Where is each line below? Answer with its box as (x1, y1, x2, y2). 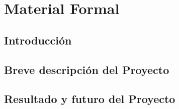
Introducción (4, 32, 72, 47)
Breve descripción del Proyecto (4, 61, 169, 77)
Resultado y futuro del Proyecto (4, 91, 175, 106)
